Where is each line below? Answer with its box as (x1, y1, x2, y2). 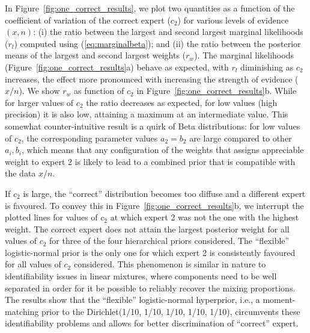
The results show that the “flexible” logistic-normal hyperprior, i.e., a (5, 293, 260, 306)
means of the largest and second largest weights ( (5, 49, 186, 61)
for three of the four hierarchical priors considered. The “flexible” (49, 234, 290, 247)
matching (5, 305, 39, 317)
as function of (74, 84, 124, 97)
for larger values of (5, 96, 74, 108)
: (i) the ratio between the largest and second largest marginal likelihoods (33, 25, 303, 38)
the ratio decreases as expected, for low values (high (86, 96, 278, 108)
